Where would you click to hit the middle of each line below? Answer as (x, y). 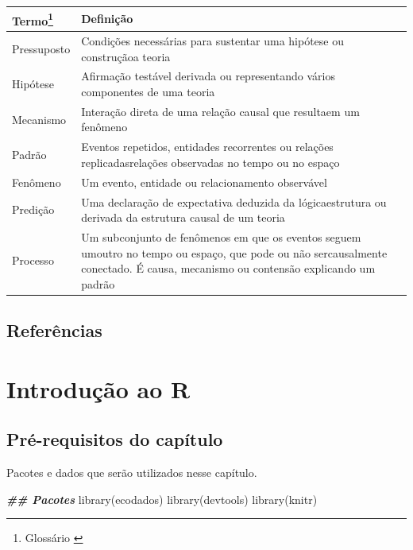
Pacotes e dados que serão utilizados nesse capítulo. (132, 473)
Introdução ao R (98, 388)
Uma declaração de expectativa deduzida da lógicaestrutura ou (234, 201)
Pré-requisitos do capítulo (115, 439)
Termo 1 (33, 19)
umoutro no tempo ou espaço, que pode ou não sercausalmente (234, 252)
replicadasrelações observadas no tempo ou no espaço (210, 162)
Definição (107, 19)
